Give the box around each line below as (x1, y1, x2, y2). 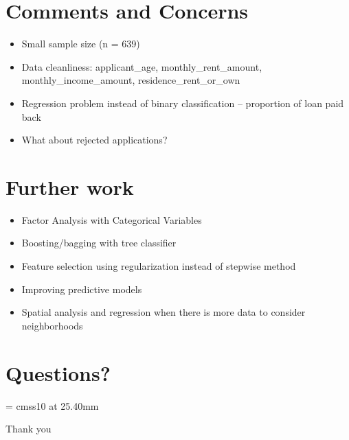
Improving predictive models (21, 281, 142, 296)
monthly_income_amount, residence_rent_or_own (21, 73, 240, 87)
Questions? (5, 358, 111, 386)
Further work (5, 172, 134, 200)
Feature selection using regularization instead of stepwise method (21, 259, 296, 273)
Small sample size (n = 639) (21, 36, 140, 51)
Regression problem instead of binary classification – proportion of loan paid (21, 95, 344, 110)
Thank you (5, 421, 52, 436)
